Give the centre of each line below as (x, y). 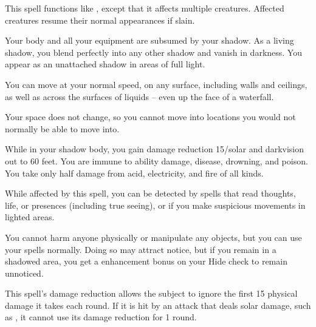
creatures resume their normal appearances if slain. (100, 20)
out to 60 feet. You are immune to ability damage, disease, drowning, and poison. (156, 160)
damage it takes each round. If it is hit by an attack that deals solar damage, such (158, 305)
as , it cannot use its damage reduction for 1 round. (101, 317)
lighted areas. (30, 217)
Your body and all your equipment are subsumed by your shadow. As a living (149, 40)
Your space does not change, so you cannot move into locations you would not (150, 117)
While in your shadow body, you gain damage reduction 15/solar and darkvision (155, 149)
